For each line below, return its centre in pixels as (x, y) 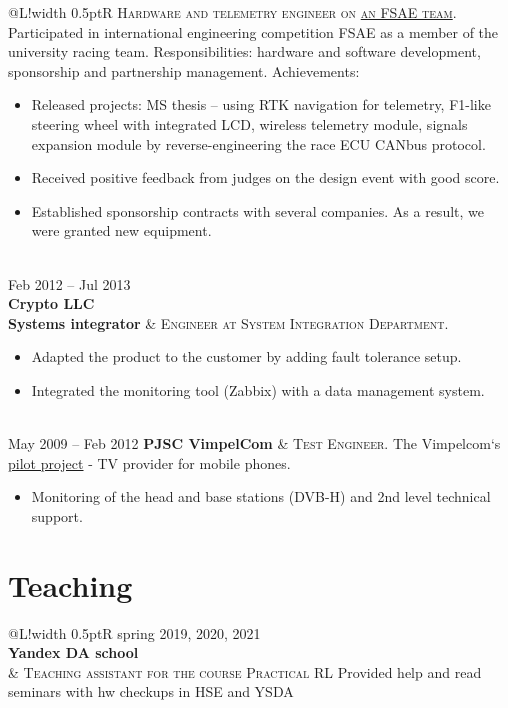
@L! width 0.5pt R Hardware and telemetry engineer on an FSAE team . (232, 12)
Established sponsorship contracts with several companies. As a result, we (257, 210)
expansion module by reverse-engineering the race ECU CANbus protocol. (258, 143)
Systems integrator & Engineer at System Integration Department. (228, 322)
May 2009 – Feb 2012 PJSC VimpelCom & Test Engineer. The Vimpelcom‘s (254, 443)
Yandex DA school (73, 652)
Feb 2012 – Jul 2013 (69, 283)
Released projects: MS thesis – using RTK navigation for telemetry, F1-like (261, 104)
